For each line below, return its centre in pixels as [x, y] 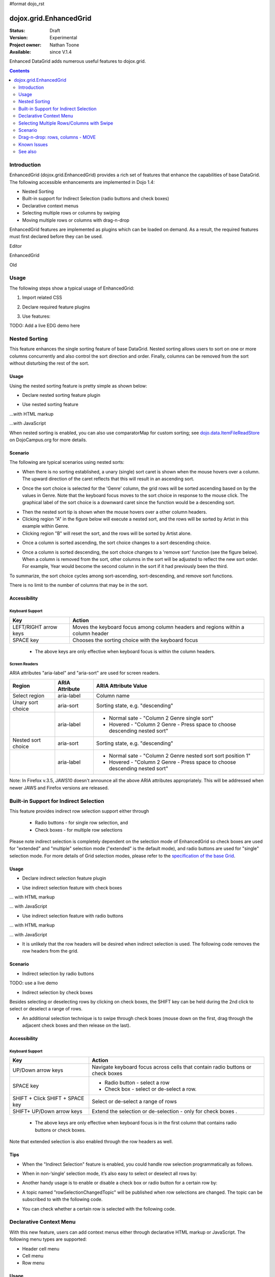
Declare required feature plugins [56, 307]
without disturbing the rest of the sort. [49, 363]
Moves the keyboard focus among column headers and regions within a [158, 627]
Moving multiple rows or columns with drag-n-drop [76, 220]
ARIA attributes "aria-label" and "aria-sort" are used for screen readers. [85, 673]
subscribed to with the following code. [62, 1199]
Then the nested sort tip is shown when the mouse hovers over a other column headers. [115, 512]
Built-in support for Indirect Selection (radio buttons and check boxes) [96, 199]
